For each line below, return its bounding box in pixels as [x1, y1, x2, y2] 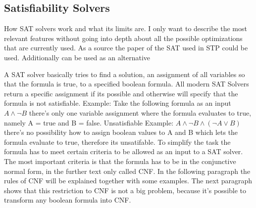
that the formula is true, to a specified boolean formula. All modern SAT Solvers [4, 79, 249, 89]
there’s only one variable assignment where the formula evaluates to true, [29, 107, 252, 118]
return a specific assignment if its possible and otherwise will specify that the [4, 88, 238, 98]
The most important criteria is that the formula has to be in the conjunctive [4, 156, 236, 166]
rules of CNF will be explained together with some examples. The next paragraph [4, 175, 253, 186]
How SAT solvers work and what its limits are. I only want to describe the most [4, 23, 247, 34]
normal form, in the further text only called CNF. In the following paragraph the [4, 166, 251, 176]
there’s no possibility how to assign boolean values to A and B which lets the [4, 127, 238, 137]
